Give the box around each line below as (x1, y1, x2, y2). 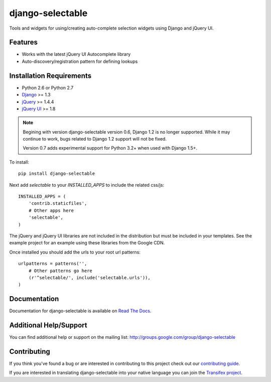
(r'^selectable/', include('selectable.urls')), (28, 275, 151, 281)
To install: (9, 159, 30, 165)
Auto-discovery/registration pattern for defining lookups (22, 58, 138, 64)
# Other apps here (28, 207, 74, 213)
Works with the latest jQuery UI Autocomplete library (22, 51, 131, 57)
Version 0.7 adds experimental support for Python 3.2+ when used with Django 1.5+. (23, 145, 198, 151)
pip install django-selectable (18, 171, 95, 177)
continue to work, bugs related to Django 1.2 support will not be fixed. (23, 136, 167, 142)
